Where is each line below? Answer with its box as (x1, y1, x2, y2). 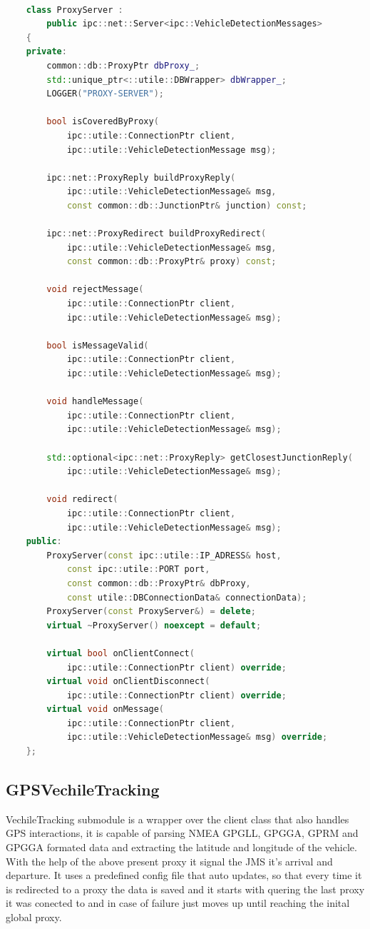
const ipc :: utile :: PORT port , (66, 564, 210, 575)
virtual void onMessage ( (46, 704, 164, 715)
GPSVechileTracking (6, 778, 160, 800)
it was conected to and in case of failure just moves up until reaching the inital (6, 895, 350, 910)
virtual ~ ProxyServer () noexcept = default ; (46, 620, 262, 631)
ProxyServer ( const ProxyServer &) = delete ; (46, 606, 256, 617)
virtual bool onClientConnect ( (46, 648, 195, 658)
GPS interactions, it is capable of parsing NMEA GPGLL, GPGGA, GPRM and (6, 825, 359, 840)
